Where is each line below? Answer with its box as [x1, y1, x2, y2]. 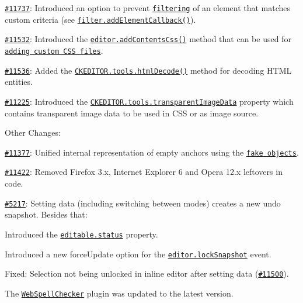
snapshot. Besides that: [5, 208, 88, 221]
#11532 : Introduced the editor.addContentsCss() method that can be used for [5, 33, 291, 45]
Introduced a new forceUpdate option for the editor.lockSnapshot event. [5, 247, 271, 260]
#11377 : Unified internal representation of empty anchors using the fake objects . [5, 146, 299, 158]
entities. [5, 75, 33, 88]
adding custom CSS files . [5, 44, 103, 56]
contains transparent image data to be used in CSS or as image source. [5, 106, 259, 119]
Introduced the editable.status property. [5, 228, 158, 240]
